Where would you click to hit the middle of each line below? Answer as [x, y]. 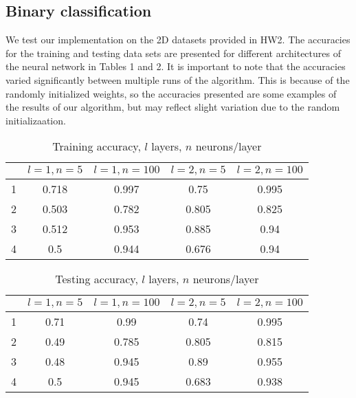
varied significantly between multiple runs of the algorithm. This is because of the [178, 79]
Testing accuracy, [97, 279]
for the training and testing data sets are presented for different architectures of [173, 53]
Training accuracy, [97, 146]
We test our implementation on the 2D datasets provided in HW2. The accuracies [178, 40]
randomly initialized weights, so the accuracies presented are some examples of [171, 93]
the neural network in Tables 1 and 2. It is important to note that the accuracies [176, 66]
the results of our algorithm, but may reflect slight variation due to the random [173, 107]
